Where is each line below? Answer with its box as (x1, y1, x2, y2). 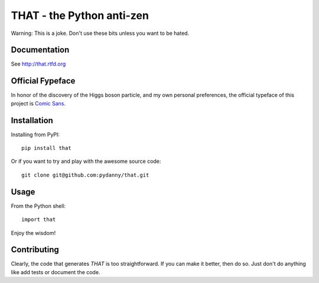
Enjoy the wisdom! (11, 229, 56, 236)
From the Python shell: (11, 202, 66, 210)
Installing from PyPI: (11, 131, 60, 138)
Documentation (11, 45, 70, 55)
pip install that (21, 145, 71, 152)
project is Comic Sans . (11, 99, 66, 107)
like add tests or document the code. (11, 268, 100, 275)
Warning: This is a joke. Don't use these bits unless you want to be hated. (11, 30, 190, 37)
